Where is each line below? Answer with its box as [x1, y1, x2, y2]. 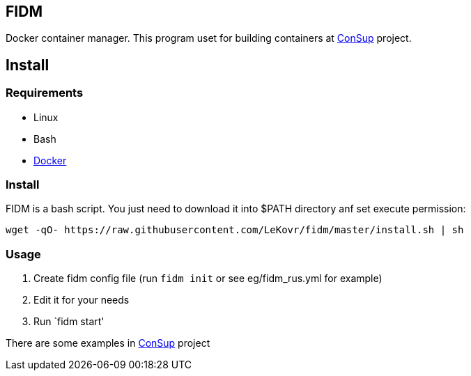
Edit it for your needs [33, 294, 130, 306]
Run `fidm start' [33, 315, 105, 328]
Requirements [6, 86, 84, 100]
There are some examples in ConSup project [6, 337, 210, 350]
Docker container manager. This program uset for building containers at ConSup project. [6, 32, 412, 45]
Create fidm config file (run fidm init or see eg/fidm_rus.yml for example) [33, 272, 383, 285]
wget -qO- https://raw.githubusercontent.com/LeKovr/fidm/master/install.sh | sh [6, 224, 464, 236]
